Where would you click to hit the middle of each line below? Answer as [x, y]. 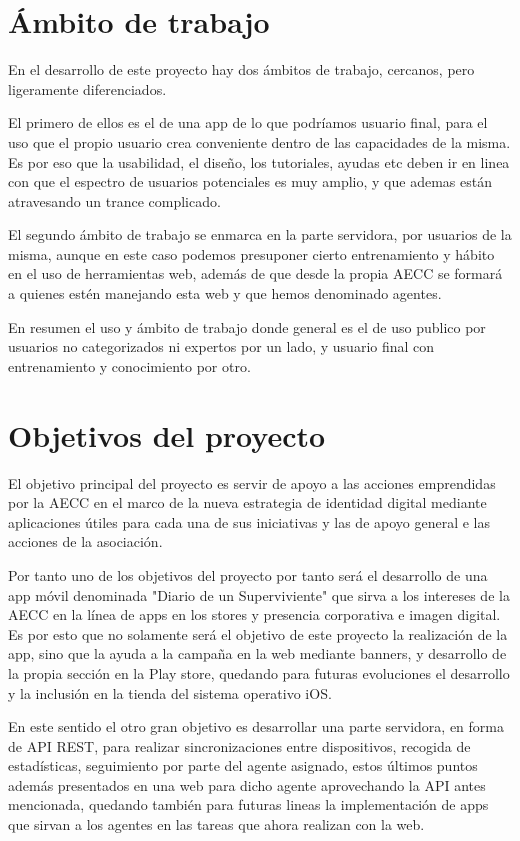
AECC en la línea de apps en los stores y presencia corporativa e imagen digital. [254, 614]
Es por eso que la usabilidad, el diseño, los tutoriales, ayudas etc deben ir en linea [259, 161]
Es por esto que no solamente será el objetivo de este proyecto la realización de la [258, 633]
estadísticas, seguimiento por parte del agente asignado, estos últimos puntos [243, 765]
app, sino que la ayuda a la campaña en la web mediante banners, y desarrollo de [257, 653]
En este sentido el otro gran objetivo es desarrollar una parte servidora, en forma [256, 726]
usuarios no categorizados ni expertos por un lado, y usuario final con [221, 346]
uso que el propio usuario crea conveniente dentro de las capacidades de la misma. [259, 141]
